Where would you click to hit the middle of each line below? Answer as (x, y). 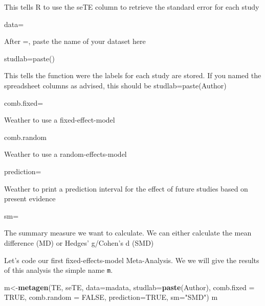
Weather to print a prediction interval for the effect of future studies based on (126, 188)
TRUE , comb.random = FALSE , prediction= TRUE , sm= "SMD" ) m (111, 297)
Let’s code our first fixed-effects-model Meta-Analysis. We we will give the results (132, 260)
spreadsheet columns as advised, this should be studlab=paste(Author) (115, 85)
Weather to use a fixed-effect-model (60, 120)
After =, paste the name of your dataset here (75, 41)
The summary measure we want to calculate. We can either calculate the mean (128, 233)
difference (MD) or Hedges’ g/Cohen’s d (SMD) (79, 242)
